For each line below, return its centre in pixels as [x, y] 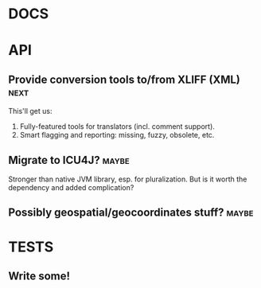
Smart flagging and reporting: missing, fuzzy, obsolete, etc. [117, 135]
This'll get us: [30, 111]
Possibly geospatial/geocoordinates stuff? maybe [131, 213]
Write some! [39, 276]
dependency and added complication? [71, 187]
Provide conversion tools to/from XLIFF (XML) [125, 79]
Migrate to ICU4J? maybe [69, 160]
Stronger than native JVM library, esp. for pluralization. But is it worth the [128, 179]
